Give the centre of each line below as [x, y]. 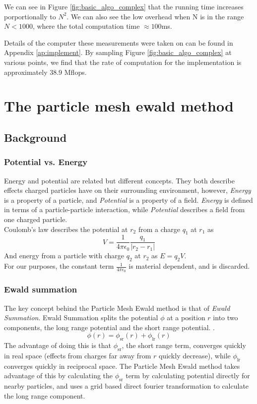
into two [225, 317]
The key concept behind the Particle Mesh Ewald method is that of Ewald [117, 308]
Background [35, 137]
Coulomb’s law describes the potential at [66, 229]
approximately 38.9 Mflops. [45, 72]
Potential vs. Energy [46, 162]
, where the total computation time [86, 26]
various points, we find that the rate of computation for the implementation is [123, 62]
